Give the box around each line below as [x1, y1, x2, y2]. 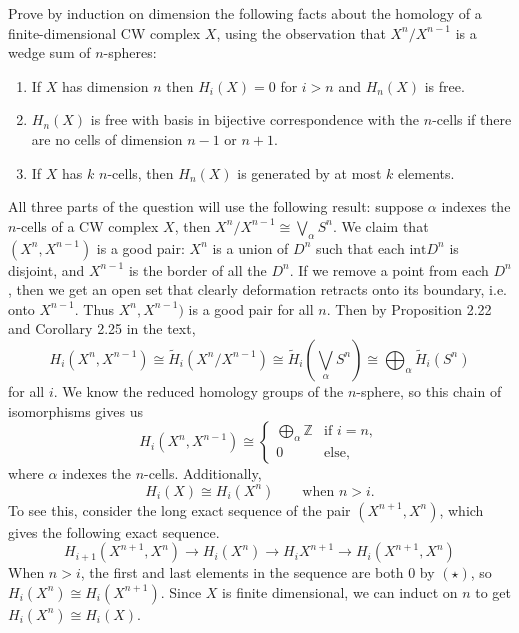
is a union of [212, 237, 289, 258]
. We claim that [332, 215, 429, 236]
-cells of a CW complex [16, 215, 159, 236]
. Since [160, 581, 202, 602]
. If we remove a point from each [289, 259, 489, 280]
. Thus [74, 298, 115, 319]
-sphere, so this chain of [356, 380, 502, 401]
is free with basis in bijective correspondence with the [90, 109, 420, 130]
